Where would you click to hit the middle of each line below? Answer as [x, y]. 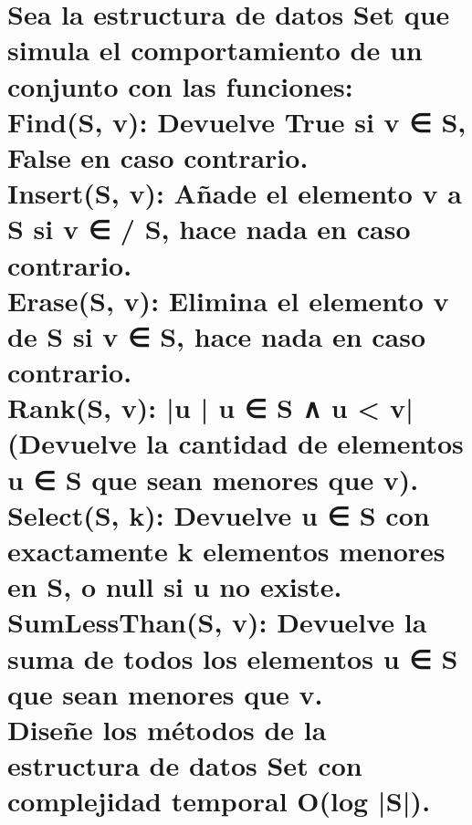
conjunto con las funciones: [180, 85]
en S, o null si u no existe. [175, 586]
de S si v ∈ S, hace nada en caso [217, 335]
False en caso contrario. [158, 157]
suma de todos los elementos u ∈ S [233, 658]
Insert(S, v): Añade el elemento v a [235, 193]
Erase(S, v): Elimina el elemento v [228, 300]
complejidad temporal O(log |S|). [219, 801]
